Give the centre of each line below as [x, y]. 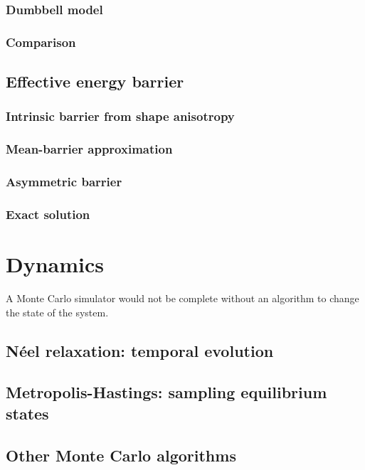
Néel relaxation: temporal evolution [140, 350]
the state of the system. [57, 312]
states [27, 413]
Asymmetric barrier [64, 182]
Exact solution [48, 214]
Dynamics [55, 264]
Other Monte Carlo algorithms [121, 455]
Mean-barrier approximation [89, 149]
